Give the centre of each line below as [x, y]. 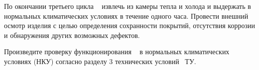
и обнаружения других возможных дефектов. [72, 35]
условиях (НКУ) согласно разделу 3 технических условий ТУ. [100, 61]
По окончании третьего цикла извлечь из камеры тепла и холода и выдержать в [128, 6]
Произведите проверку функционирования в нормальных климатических [117, 52]
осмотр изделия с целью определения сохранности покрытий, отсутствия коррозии [129, 25]
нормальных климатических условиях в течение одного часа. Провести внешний [126, 16]
